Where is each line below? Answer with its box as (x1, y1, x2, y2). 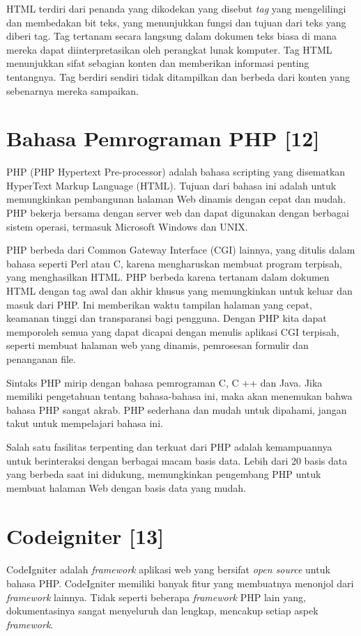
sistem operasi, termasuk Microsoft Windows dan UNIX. (6, 219, 248, 233)
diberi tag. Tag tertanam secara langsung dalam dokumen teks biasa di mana (6, 29, 337, 43)
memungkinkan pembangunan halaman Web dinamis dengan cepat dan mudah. (6, 192, 346, 206)
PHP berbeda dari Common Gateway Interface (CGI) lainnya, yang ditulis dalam (6, 242, 355, 257)
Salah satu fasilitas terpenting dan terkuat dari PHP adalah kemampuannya (6, 439, 332, 453)
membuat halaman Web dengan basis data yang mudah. (6, 480, 246, 495)
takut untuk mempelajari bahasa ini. (6, 416, 163, 431)
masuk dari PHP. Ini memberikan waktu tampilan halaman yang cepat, (6, 297, 312, 311)
